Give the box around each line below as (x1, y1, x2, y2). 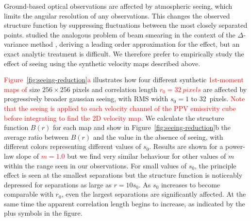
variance (4, 39, 29, 49)
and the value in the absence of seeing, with (93, 131, 223, 142)
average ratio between (4, 131, 69, 142)
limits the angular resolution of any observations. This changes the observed (4, 10, 230, 20)
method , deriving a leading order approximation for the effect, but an (30, 39, 240, 49)
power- (225, 141, 245, 151)
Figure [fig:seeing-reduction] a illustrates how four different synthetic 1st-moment (4, 74, 244, 85)
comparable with (4, 189, 53, 199)
